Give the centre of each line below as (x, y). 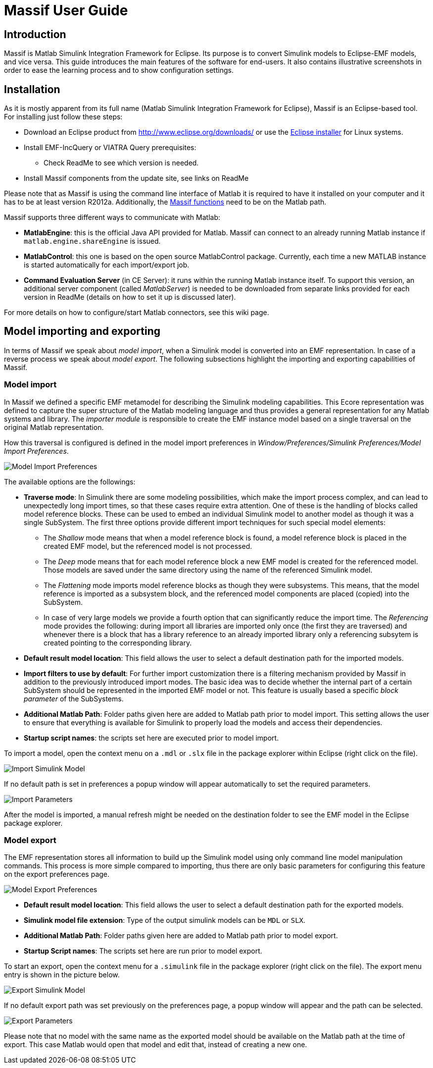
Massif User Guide (66, 10)
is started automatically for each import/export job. (107, 265)
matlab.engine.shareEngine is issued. (92, 241)
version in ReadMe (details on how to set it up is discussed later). (130, 297)
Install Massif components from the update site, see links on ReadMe (136, 178)
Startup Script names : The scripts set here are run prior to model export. (143, 951)
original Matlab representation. (54, 427)
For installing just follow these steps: (63, 117)
